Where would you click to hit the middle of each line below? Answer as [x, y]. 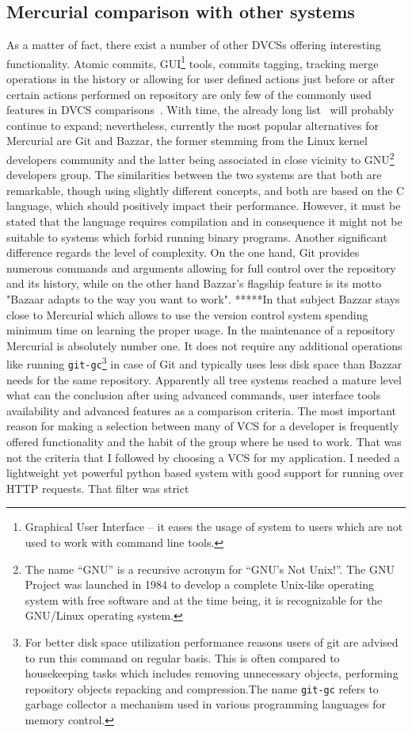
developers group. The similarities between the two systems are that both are [194, 175]
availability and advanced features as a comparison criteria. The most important [202, 410]
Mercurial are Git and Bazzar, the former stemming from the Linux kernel [187, 141]
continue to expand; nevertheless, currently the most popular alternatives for [193, 125]
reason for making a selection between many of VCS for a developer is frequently [203, 426]
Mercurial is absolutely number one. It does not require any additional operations [204, 345]
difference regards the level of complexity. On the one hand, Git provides [183, 252]
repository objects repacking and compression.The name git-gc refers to [202, 688]
